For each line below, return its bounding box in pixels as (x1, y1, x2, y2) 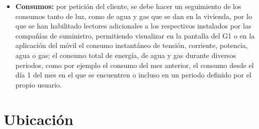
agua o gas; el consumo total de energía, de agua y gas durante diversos (15, 49, 236, 60)
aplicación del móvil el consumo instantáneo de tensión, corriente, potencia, (15, 40, 248, 50)
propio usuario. (15, 79, 62, 89)
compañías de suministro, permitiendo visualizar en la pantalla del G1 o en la (15, 30, 255, 40)
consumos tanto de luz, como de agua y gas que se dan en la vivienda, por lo (15, 10, 252, 21)
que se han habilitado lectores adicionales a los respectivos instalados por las (15, 20, 251, 31)
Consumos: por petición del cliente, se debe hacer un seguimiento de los (15, 1, 241, 11)
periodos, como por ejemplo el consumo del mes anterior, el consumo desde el (15, 59, 254, 70)
